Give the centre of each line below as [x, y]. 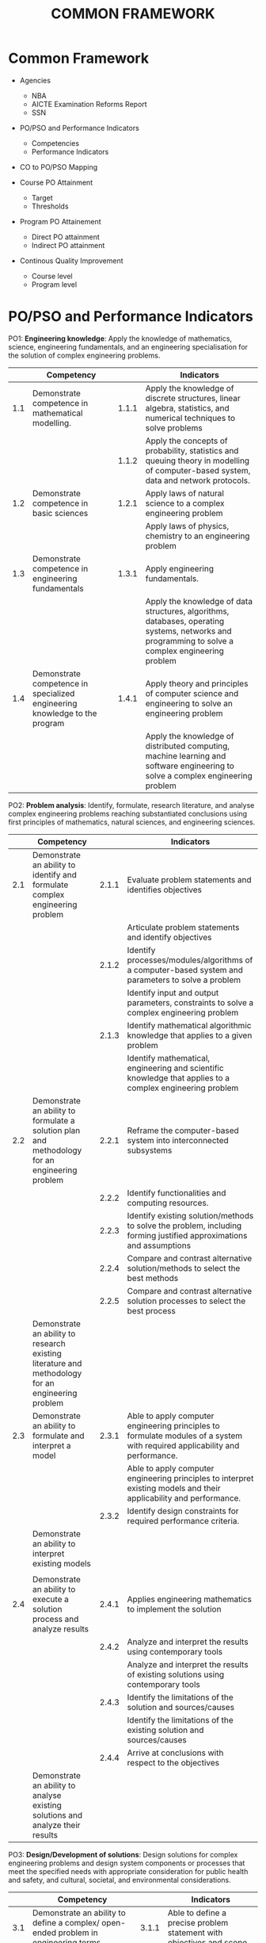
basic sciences [61, 513]
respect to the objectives [173, 1762]
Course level [52, 276]
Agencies [35, 80]
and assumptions [159, 1245]
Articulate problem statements [183, 927]
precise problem [198, 1922]
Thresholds [50, 206]
